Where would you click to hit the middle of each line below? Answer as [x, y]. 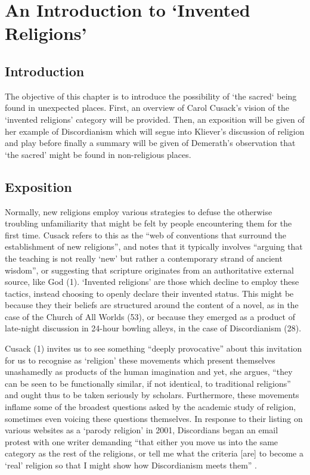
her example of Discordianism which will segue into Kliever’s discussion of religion [155, 131]
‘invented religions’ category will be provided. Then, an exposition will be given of [155, 119]
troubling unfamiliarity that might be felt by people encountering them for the [148, 223]
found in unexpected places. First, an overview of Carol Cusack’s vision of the [147, 108]
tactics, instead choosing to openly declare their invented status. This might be [149, 293]
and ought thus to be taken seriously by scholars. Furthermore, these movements [152, 395]
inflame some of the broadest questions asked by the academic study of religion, [151, 407]
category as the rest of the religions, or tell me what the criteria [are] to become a [154, 453]
